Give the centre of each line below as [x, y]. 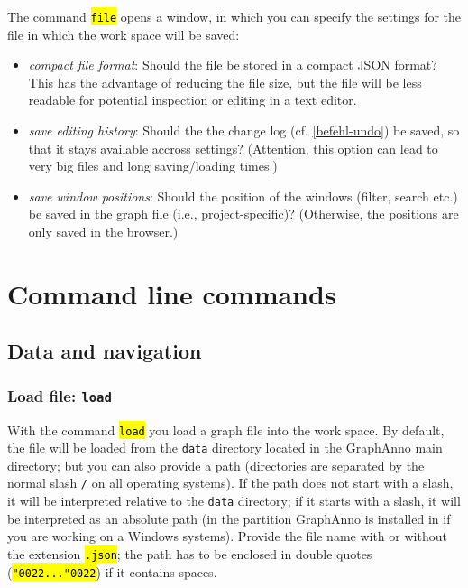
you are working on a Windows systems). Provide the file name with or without [227, 536]
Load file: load [60, 395]
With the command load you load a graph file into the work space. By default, [226, 429]
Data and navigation [105, 351]
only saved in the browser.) [103, 231]
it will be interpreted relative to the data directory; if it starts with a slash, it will [234, 501]
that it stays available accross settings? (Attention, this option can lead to [233, 148]
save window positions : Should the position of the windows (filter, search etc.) [243, 196]
